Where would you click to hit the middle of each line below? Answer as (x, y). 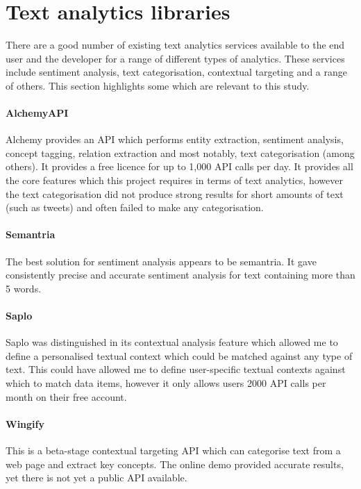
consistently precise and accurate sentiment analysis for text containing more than (180, 275)
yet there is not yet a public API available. (96, 478)
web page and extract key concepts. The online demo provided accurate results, (175, 464)
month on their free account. (66, 396)
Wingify (25, 423)
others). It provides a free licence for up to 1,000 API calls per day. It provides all (179, 166)
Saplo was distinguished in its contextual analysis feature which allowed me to (172, 342)
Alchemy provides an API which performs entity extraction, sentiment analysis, (175, 139)
